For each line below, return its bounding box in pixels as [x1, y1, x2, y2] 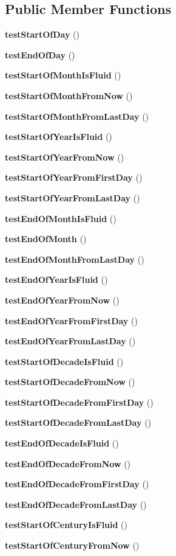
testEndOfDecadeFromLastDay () [5, 498, 147, 510]
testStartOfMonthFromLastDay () [5, 109, 149, 122]
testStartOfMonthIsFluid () [5, 69, 121, 82]
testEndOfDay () [5, 48, 75, 61]
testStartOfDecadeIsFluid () [5, 355, 124, 367]
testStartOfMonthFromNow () [5, 89, 133, 102]
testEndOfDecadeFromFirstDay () [5, 478, 149, 490]
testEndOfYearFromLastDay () [5, 335, 136, 347]
